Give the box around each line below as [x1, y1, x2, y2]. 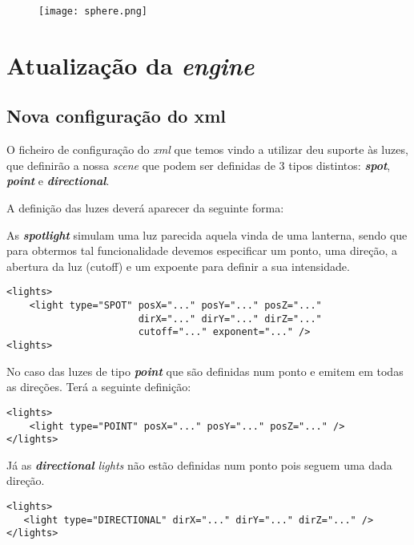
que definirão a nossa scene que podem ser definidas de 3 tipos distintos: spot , [6, 156, 391, 173]
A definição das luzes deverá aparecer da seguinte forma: [6, 200, 284, 216]
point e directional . [6, 172, 110, 189]
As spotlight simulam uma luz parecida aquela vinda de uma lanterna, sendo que [6, 226, 408, 243]
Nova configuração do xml [6, 103, 227, 128]
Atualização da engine [6, 48, 255, 82]
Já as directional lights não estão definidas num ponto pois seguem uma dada [6, 456, 392, 473]
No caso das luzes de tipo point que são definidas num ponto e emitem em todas [6, 362, 404, 379]
